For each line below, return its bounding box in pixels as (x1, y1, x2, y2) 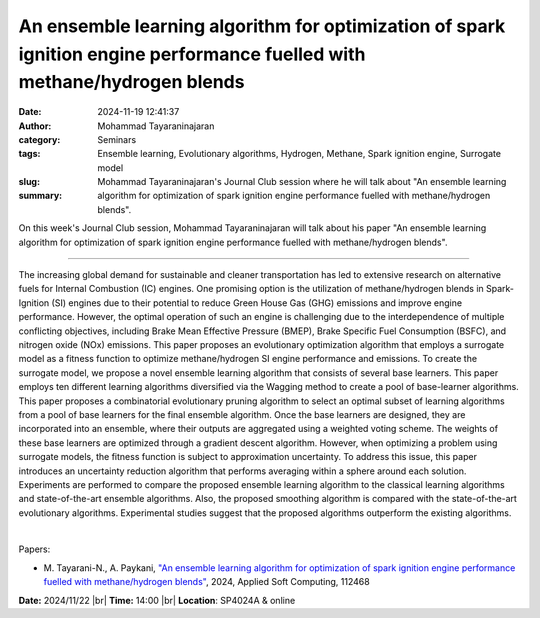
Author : (18, 120, 52, 132)
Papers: (18, 543, 51, 555)
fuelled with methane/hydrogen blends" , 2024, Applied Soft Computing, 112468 (43, 576, 370, 588)
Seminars (97, 133, 137, 145)
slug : (18, 176, 40, 188)
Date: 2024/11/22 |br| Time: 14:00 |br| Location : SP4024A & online (18, 594, 296, 606)
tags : (18, 148, 41, 160)
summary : (18, 190, 63, 202)
